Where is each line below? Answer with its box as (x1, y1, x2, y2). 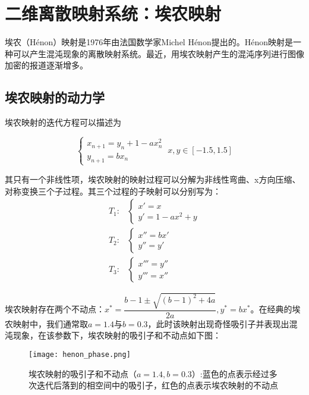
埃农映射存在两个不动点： (5, 303, 105, 315)
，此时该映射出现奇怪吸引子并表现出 (147, 317, 289, 330)
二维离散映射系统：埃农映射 (5, 1, 222, 26)
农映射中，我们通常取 (5, 317, 88, 330)
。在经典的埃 (250, 303, 301, 315)
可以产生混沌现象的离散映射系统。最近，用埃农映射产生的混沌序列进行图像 (12, 47, 304, 59)
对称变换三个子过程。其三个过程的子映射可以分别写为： (5, 184, 221, 197)
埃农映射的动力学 (5, 88, 105, 106)
